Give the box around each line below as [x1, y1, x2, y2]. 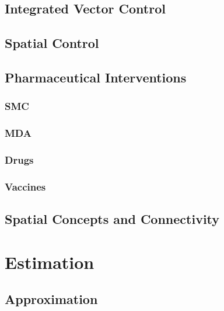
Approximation [5, 290, 98, 308]
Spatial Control [5, 34, 99, 52]
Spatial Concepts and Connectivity [5, 210, 220, 228]
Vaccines [5, 179, 46, 193]
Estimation [5, 250, 94, 274]
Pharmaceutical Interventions [5, 68, 187, 86]
